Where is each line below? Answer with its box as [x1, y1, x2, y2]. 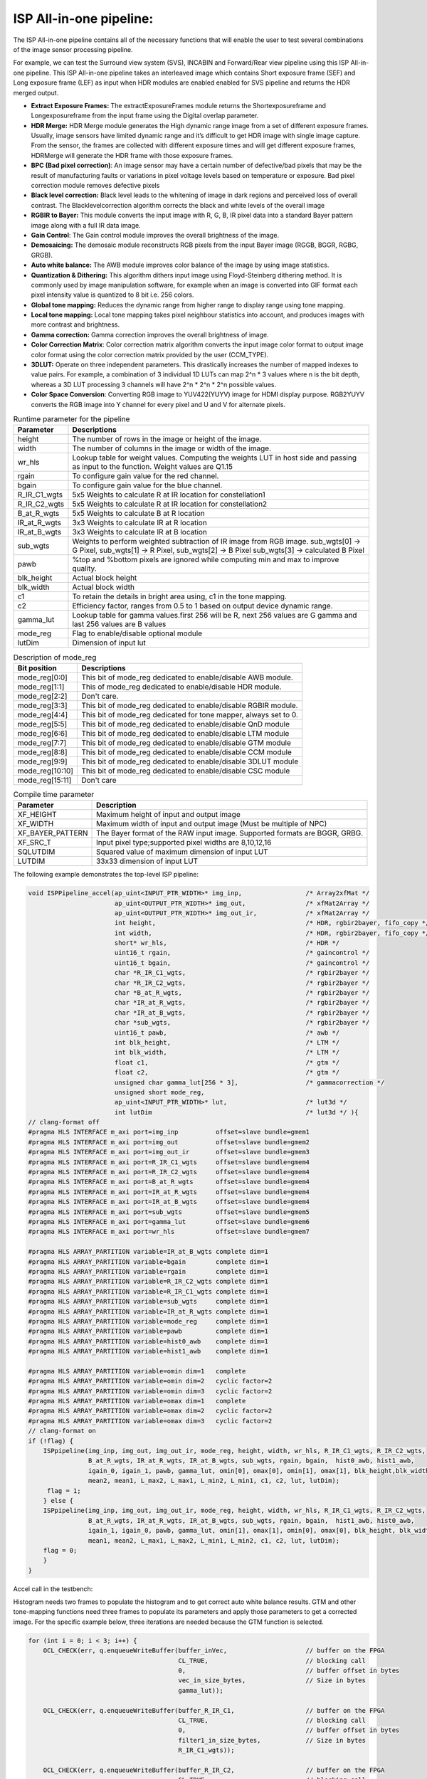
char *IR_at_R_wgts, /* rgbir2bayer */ [114, 998, 370, 1007]
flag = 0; [43, 1546, 78, 1554]
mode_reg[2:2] [17, 691, 68, 701]
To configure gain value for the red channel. [72, 471, 219, 481]
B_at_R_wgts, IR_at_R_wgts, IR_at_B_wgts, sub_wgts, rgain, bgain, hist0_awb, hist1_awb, [88, 1457, 415, 1465]
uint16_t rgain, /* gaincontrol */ [114, 949, 370, 957]
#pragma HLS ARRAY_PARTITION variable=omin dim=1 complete [28, 1367, 246, 1375]
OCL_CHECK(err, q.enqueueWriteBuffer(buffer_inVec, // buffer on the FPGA [43, 1647, 385, 1654]
